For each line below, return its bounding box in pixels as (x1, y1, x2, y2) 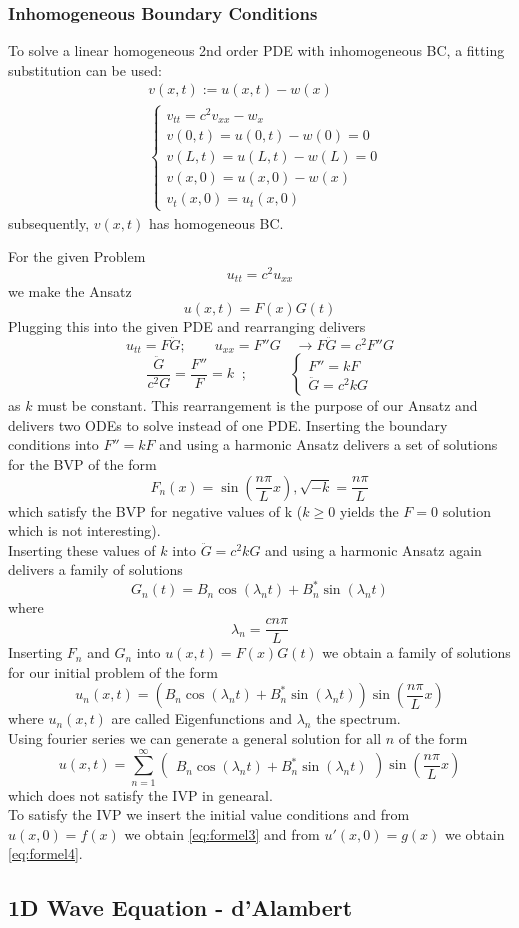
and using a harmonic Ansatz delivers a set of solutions (159, 434, 498, 455)
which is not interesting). (8, 520, 161, 541)
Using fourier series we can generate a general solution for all (8, 727, 382, 748)
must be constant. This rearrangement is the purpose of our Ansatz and (37, 395, 478, 416)
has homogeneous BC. (148, 212, 284, 233)
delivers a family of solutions (8, 559, 183, 580)
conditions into (8, 434, 99, 455)
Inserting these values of (8, 539, 156, 560)
